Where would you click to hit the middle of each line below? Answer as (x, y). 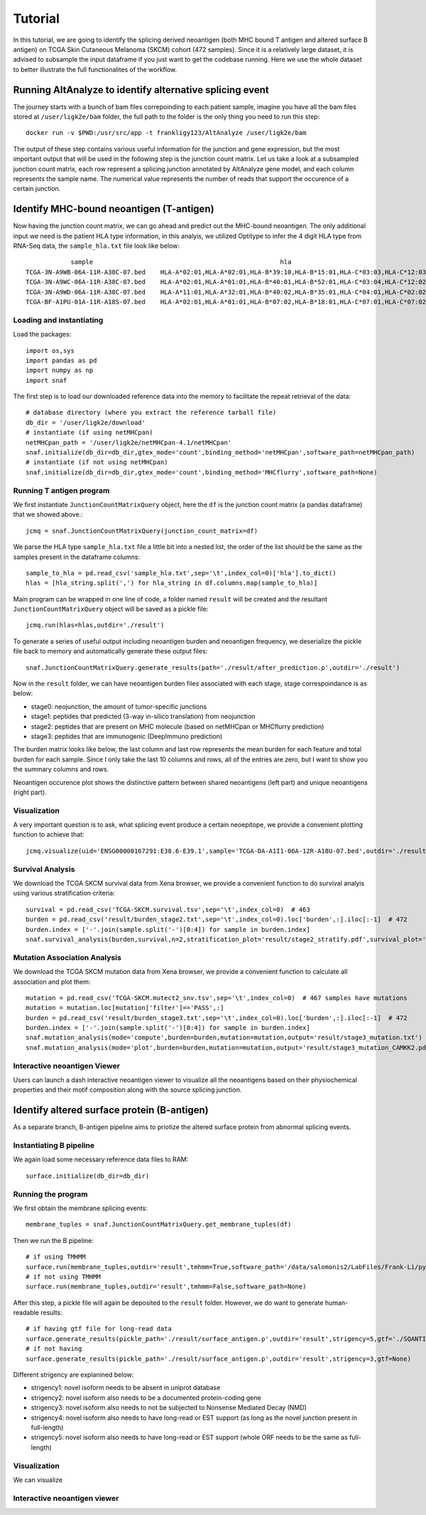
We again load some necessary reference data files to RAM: (101, 1160)
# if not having (54, 1349)
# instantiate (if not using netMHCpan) (97, 462)
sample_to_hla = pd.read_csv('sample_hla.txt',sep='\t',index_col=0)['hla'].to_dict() (181, 573)
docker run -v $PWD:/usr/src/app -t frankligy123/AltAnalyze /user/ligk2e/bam (166, 133)
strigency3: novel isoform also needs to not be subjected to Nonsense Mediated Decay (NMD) (169, 1408)
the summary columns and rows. (61, 769)
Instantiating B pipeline (54, 1146)
